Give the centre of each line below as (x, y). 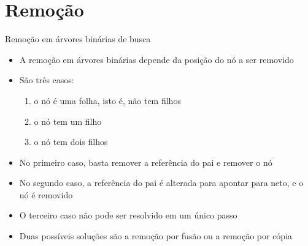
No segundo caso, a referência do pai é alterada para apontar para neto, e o (161, 183)
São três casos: (47, 80)
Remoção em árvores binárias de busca (78, 39)
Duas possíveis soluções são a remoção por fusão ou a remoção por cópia (156, 236)
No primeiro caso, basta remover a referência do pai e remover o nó (146, 162)
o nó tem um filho (68, 121)
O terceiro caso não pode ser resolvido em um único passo (128, 215)
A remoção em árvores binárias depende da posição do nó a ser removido (156, 59)
